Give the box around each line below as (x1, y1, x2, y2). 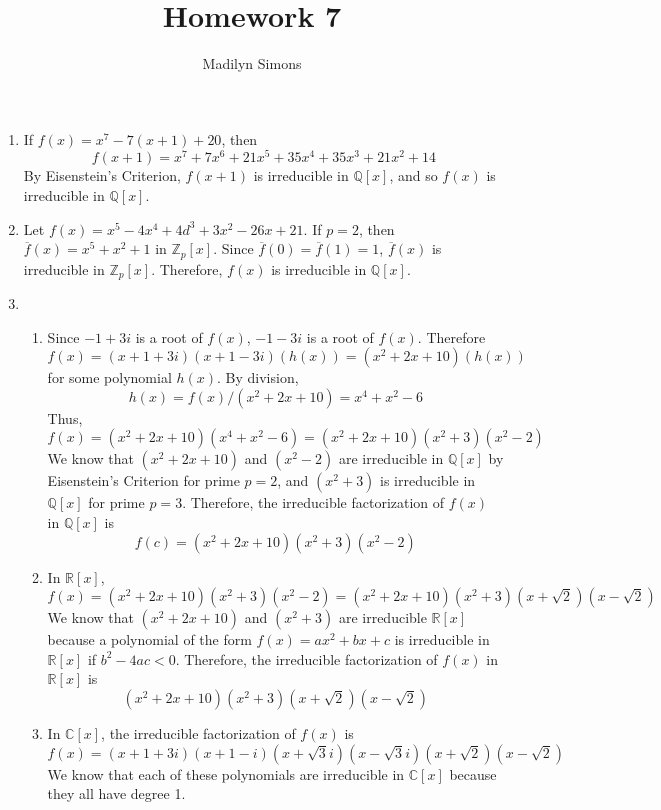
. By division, (217, 367, 299, 388)
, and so (389, 165, 438, 186)
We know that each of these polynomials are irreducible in (47, 763, 405, 784)
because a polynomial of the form (47, 629, 252, 650)
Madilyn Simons (202, 53, 302, 74)
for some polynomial (47, 367, 172, 388)
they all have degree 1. (47, 783, 186, 804)
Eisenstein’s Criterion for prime (47, 470, 240, 491)
